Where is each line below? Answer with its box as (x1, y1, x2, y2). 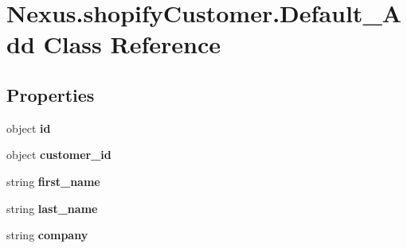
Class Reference (43, 28, 221, 60)
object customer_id (6, 146, 112, 163)
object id (6, 119, 51, 136)
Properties (6, 82, 95, 107)
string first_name (6, 172, 100, 189)
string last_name (6, 200, 98, 216)
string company (6, 227, 88, 243)
